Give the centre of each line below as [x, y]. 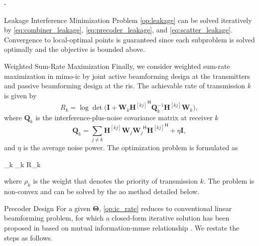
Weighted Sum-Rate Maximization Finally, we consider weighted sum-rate [117, 66]
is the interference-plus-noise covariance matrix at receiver [124, 118]
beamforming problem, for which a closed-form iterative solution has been [117, 218]
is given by [20, 95]
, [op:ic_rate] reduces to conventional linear [165, 208]
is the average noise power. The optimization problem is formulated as [130, 147]
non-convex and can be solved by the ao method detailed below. [102, 191]
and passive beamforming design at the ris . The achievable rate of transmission [125, 86]
